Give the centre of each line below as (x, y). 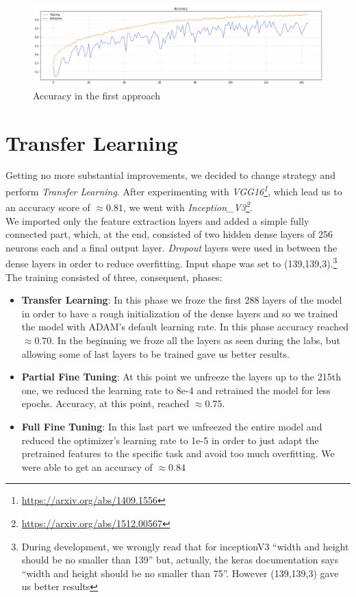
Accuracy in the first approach (97, 95)
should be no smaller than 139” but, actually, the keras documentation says (180, 560)
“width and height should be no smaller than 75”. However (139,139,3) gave (180, 573)
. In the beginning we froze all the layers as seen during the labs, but (196, 340)
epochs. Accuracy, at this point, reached (105, 403)
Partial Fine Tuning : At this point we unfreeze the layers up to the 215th (181, 377)
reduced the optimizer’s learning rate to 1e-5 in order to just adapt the (170, 440)
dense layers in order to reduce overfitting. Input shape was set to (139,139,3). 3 (171, 263)
